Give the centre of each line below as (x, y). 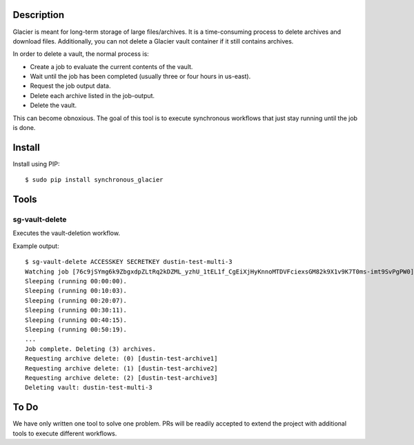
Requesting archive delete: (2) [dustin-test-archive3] (121, 378)
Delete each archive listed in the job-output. (92, 95)
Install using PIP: (36, 164)
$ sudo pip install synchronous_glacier (94, 180)
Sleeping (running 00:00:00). (76, 281)
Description (39, 15)
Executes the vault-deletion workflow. (67, 233)
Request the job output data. (70, 86)
